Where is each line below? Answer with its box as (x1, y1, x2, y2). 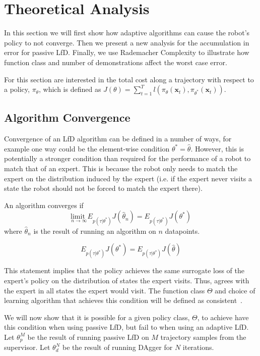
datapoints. (165, 225, 200, 236)
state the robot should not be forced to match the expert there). (4, 183, 203, 193)
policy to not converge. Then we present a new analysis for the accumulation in (4, 37, 249, 47)
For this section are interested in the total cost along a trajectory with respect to (4, 74, 254, 84)
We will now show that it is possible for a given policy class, (4, 312, 190, 322)
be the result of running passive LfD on (27, 331, 149, 342)
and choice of (215, 285, 255, 295)
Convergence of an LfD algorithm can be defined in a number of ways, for (4, 133, 232, 144)
